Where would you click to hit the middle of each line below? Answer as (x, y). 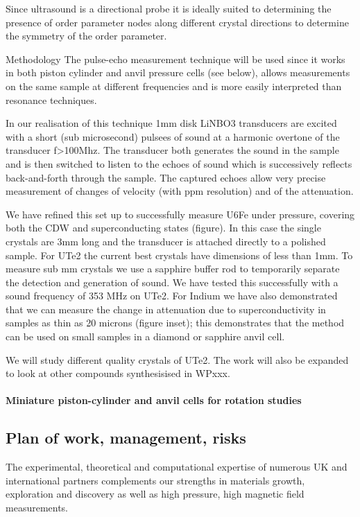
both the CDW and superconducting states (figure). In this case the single (163, 228)
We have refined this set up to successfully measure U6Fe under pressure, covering (180, 214)
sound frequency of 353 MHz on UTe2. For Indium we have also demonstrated (172, 296)
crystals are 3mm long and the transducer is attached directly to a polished (166, 241)
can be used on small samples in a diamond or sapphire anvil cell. (145, 336)
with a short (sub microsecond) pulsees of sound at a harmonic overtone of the (173, 136)
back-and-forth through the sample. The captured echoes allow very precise (166, 177)
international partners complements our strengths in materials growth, (155, 480)
